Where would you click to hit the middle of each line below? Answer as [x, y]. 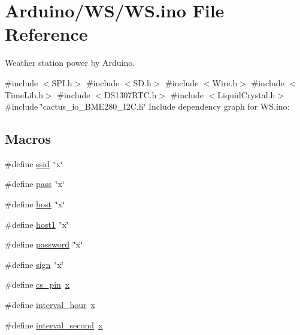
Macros [28, 139]
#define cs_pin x [37, 284]
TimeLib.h [24, 94]
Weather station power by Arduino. [70, 63]
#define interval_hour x [50, 305]
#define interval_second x [54, 325]
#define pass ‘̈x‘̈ [35, 184]
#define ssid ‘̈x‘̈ [34, 163]
